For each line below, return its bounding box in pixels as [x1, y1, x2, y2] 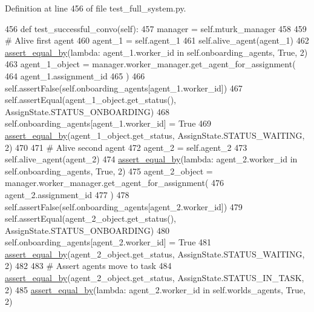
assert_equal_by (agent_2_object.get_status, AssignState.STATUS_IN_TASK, [5, 271, 304, 284]
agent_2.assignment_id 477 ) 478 [5, 188, 129, 201]
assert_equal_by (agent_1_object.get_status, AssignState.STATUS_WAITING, [5, 128, 305, 141]
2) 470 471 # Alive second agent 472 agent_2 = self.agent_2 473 [5, 141, 247, 153]
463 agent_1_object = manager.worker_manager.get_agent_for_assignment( [5, 58, 296, 70]
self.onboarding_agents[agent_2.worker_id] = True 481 [5, 236, 212, 248]
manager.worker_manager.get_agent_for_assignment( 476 [5, 176, 224, 189]
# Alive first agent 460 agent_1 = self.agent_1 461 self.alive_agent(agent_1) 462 [5, 34, 309, 47]
